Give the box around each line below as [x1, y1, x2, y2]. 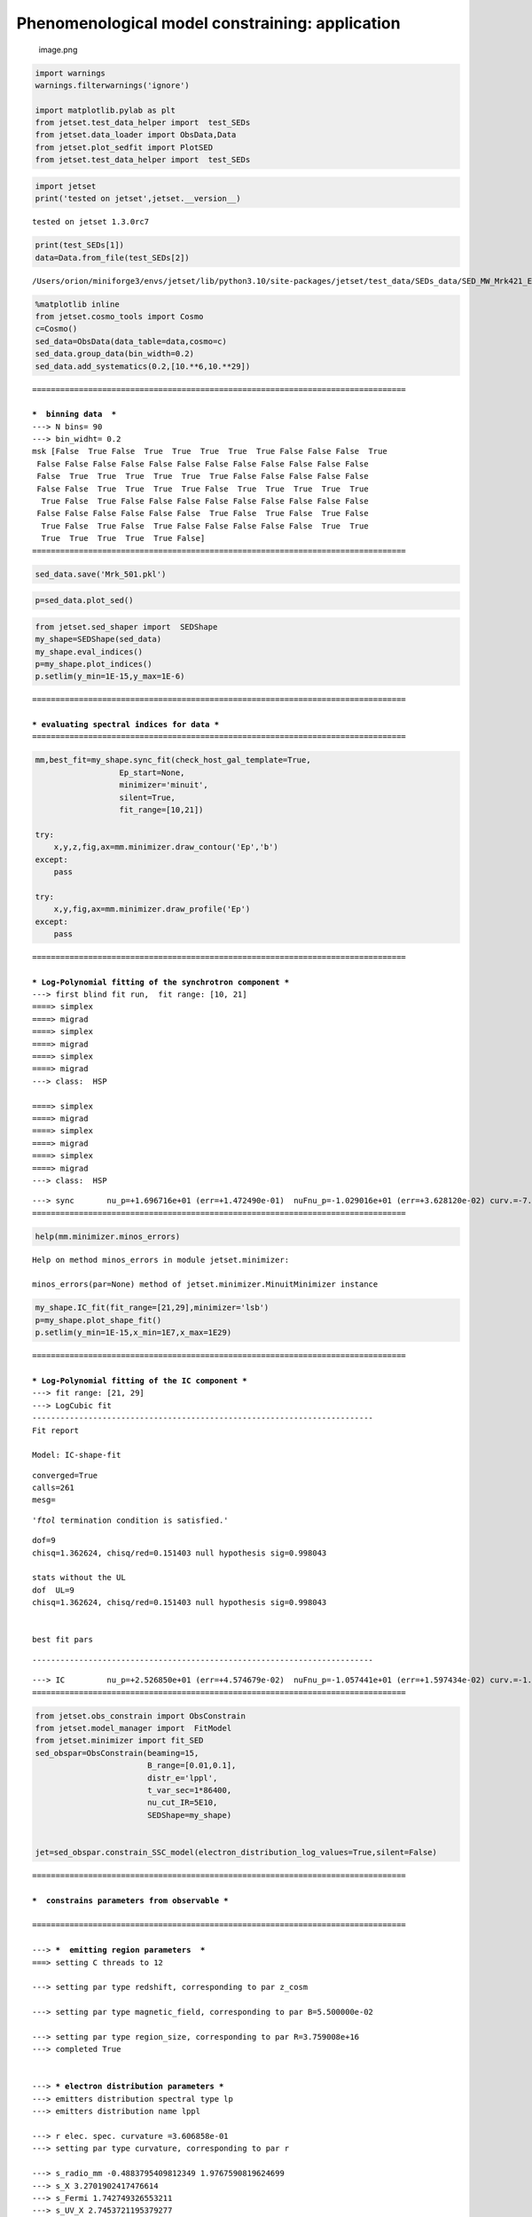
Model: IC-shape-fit [32, 1450, 121, 1461]
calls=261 [32, 1483, 74, 1493]
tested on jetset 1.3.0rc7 [32, 217, 150, 227]
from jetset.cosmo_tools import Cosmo [35, 311, 204, 321]
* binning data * [32, 409, 117, 419]
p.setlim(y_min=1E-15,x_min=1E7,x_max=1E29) [35, 1328, 232, 1338]
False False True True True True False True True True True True [36, 483, 369, 494]
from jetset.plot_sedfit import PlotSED [35, 142, 213, 153]
